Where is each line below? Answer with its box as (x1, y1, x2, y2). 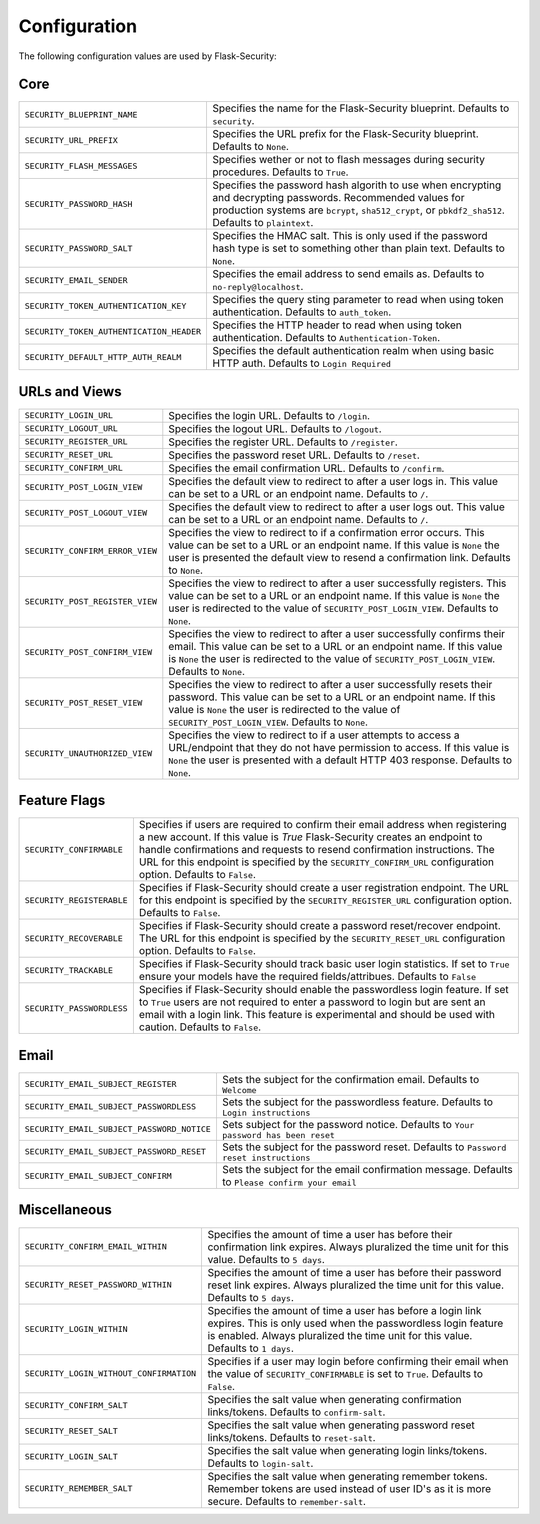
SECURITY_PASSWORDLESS (24, 1003, 129, 1014)
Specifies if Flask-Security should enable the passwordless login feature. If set (138, 983, 509, 997)
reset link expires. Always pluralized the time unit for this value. (207, 1278, 505, 1292)
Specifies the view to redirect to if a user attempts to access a (168, 728, 460, 742)
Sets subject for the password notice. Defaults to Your (221, 1118, 475, 1131)
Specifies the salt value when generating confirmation (207, 1392, 462, 1406)
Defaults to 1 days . (207, 1341, 295, 1355)
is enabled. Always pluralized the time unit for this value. (207, 1328, 473, 1342)
